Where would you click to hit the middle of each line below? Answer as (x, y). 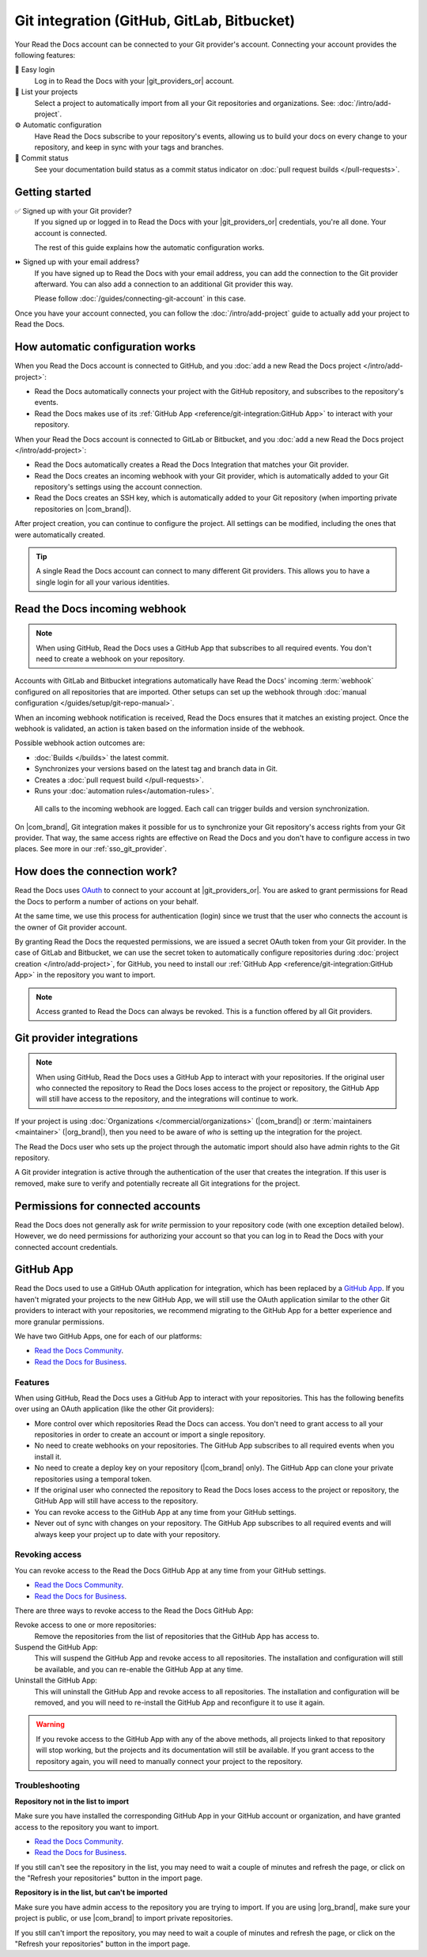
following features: (45, 55)
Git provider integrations (76, 1037)
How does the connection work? (96, 871)
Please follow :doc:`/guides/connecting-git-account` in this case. (140, 299)
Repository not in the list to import (72, 1801)
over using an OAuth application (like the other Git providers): (115, 1409)
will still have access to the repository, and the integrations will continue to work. (167, 1099)
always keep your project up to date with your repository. (127, 1534)
